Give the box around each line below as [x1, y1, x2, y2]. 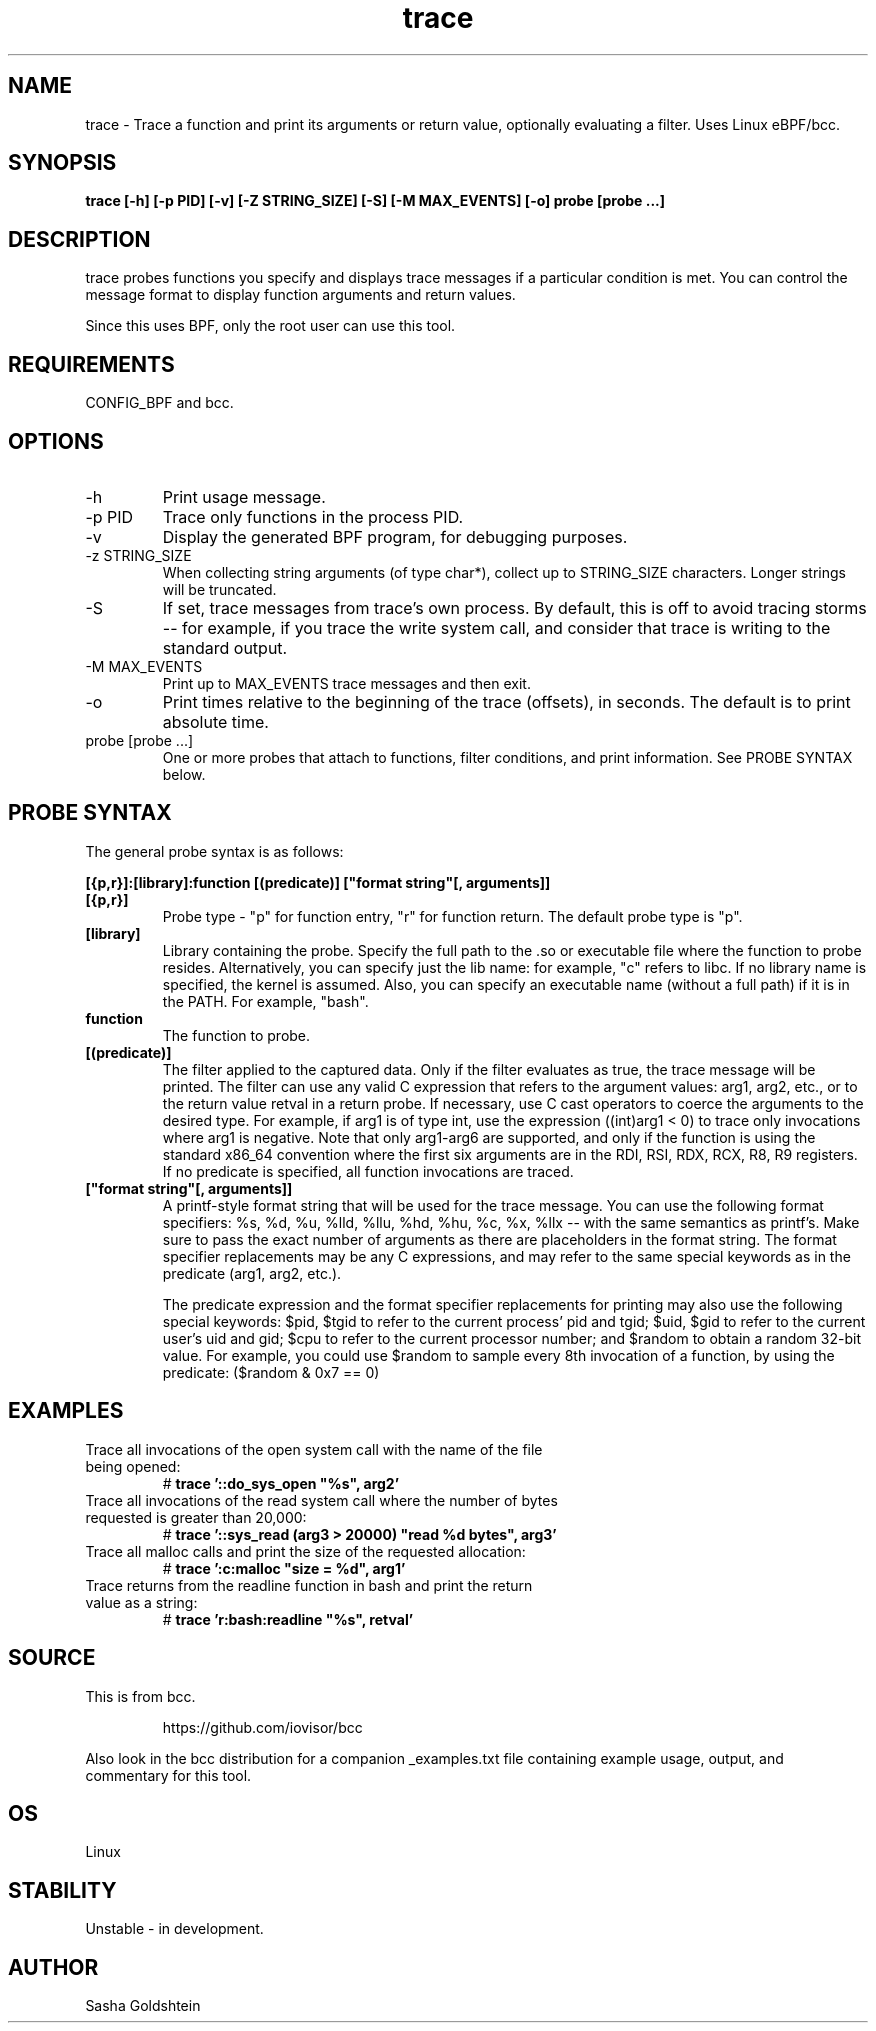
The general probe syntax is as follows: [85, 842, 344, 860]
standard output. [162, 637, 288, 658]
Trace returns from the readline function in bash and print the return [85, 1576, 533, 1594]
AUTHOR [8, 1954, 99, 1980]
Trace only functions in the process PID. [162, 506, 464, 527]
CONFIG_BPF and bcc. [85, 394, 234, 412]
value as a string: [85, 1593, 198, 1611]
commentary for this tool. [85, 1766, 252, 1784]
